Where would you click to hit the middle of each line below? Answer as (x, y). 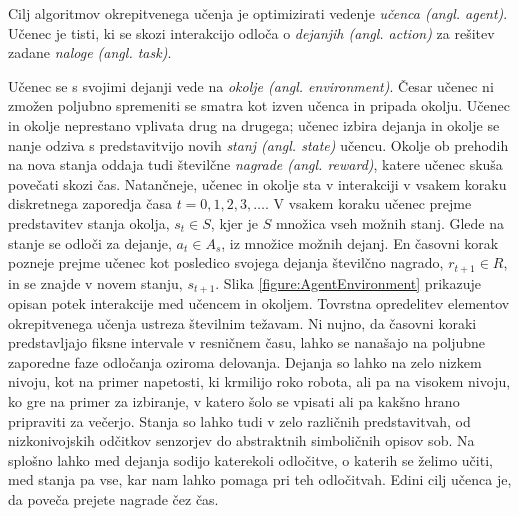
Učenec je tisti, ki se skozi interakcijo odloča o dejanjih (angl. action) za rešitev (251, 32)
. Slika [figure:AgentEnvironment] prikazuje (348, 282)
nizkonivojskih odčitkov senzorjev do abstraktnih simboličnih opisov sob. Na (241, 440)
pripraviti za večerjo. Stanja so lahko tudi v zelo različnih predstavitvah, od (239, 420)
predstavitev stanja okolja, (89, 222)
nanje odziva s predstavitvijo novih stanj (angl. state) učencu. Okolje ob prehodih (258, 144)
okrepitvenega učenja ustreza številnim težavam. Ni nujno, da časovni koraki (242, 322)
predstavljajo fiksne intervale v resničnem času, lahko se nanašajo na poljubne (246, 342)
